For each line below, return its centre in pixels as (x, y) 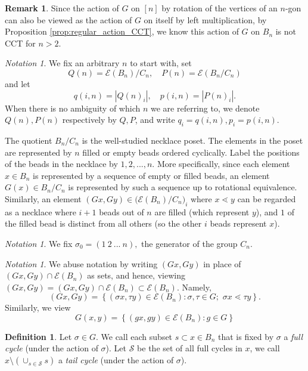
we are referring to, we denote (205, 108)
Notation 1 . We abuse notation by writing (81, 263)
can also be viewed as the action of (69, 19)
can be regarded (267, 198)
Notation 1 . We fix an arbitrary (62, 63)
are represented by (38, 152)
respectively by (89, 120)
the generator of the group (189, 243)
